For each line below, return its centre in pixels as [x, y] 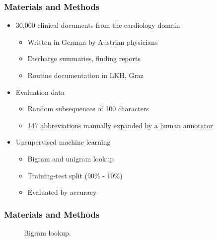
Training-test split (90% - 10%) [75, 175]
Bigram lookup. [47, 232]
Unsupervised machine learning [63, 142]
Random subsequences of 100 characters [88, 109]
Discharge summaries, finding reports [84, 58]
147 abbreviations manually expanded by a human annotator [120, 125]
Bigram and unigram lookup [71, 158]
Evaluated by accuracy [62, 192]
